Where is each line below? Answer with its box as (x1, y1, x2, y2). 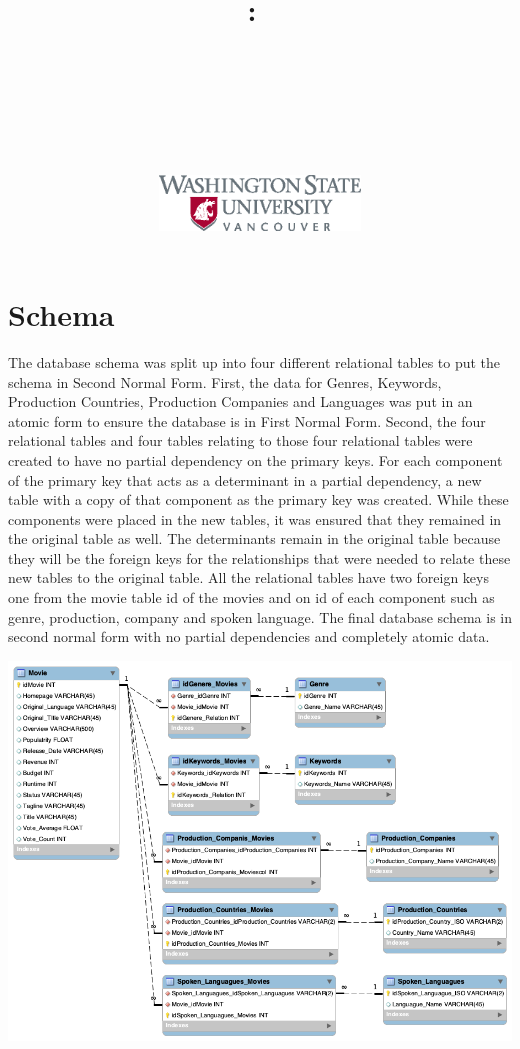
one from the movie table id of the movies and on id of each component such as (8, 587, 495, 608)
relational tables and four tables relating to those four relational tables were (8, 430, 473, 451)
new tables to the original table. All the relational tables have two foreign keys (8, 567, 489, 588)
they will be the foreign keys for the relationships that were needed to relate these (8, 547, 511, 568)
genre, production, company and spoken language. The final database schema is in (8, 606, 513, 627)
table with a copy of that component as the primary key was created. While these (8, 489, 509, 510)
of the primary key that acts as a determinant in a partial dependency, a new (8, 469, 482, 490)
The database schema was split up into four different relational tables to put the (8, 351, 501, 372)
